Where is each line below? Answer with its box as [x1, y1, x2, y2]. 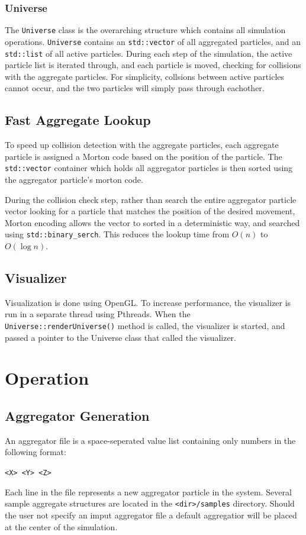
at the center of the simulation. [5, 520, 118, 533]
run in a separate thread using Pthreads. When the [5, 308, 191, 320]
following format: [5, 446, 66, 458]
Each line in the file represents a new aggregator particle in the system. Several [5, 485, 292, 498]
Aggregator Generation [5, 407, 150, 425]
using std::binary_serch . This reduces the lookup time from [5, 228, 230, 240]
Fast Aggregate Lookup [5, 111, 151, 129]
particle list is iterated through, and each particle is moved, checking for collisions [5, 59, 301, 71]
